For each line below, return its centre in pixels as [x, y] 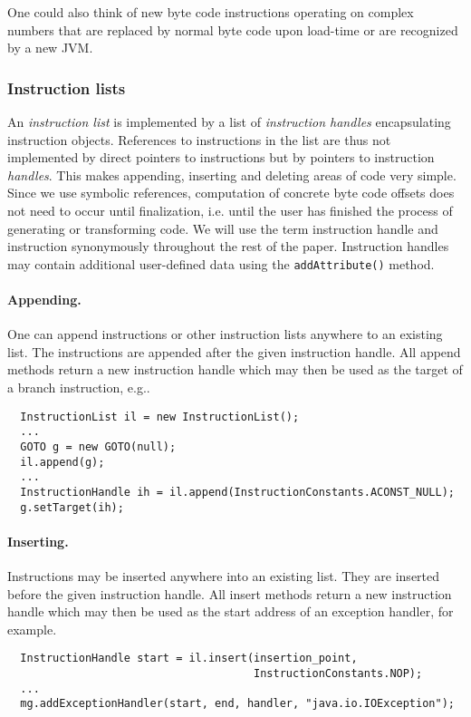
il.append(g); [62, 462]
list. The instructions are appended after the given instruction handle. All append [234, 351]
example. [32, 629]
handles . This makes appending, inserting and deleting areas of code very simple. [232, 174]
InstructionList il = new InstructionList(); [160, 417]
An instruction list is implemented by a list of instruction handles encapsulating [229, 121]
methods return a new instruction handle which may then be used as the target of [235, 369]
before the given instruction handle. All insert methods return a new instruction [230, 593]
